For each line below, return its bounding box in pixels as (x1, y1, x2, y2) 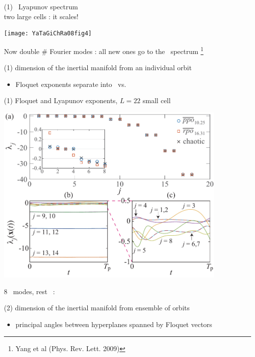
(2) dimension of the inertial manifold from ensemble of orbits (4, 302, 190, 313)
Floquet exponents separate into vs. (15, 79, 127, 89)
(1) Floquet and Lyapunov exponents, (4, 95, 118, 106)
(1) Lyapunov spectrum (4, 1, 78, 11)
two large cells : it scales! (4, 11, 78, 21)
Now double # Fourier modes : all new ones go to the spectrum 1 (4, 44, 204, 56)
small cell (143, 95, 171, 106)
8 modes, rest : (4, 286, 55, 296)
